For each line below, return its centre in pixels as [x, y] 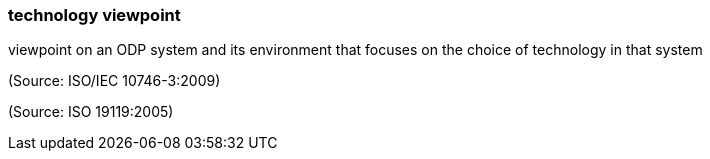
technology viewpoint [94, 15]
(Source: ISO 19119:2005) [91, 112]
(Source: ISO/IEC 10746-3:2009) [114, 81]
